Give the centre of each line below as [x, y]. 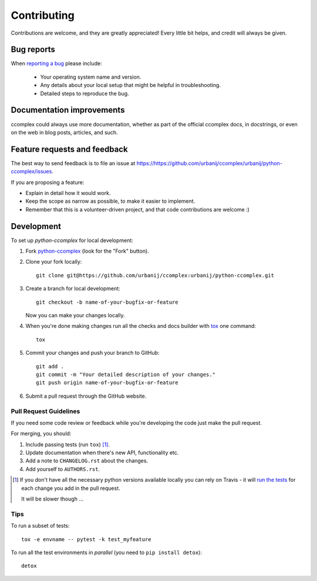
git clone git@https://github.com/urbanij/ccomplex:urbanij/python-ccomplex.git [155, 275]
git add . [50, 366]
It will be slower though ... [52, 499]
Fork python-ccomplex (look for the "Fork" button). [87, 251]
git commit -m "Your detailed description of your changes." [126, 374]
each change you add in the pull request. [71, 488]
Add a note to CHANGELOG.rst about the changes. [87, 461]
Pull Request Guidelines [45, 411]
